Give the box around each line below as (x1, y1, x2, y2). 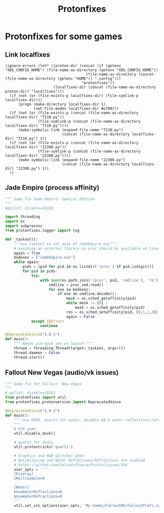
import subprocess (5, 223, 42, 228)
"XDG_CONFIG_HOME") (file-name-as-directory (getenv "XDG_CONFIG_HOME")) (5, 67, 159, 72)
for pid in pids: (22, 269, 58, 274)
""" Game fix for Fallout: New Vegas (5, 381, 82, 386)
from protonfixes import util (5, 395, 67, 400)
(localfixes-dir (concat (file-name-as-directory (53, 85, 156, 89)
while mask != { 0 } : (66, 301, 108, 306)
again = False (66, 314, 95, 319)
